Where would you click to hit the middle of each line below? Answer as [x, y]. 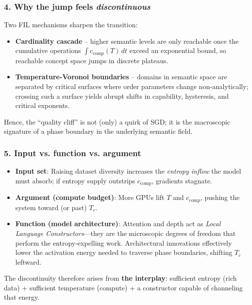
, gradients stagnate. [182, 180]
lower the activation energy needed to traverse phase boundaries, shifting [124, 252]
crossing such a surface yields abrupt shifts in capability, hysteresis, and [122, 96]
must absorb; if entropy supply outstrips [75, 180]
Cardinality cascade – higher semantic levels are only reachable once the [127, 41]
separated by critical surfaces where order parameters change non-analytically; [132, 86]
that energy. [22, 297]
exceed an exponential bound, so [178, 50]
